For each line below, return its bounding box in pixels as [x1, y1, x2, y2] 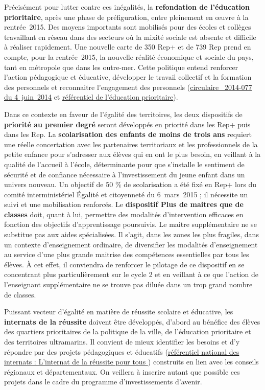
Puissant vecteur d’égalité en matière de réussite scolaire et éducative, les [4, 306, 233, 317]
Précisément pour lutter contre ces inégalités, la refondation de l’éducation [4, 2, 250, 12]
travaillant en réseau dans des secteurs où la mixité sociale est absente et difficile [4, 31, 256, 42]
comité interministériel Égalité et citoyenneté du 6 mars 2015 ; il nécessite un [4, 189, 248, 199]
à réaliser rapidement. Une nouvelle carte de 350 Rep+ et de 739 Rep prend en [4, 41, 251, 52]
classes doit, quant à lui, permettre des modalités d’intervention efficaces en [4, 209, 244, 219]
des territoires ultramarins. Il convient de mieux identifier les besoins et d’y [4, 336, 240, 347]
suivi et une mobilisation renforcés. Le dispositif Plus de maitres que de [4, 199, 244, 210]
